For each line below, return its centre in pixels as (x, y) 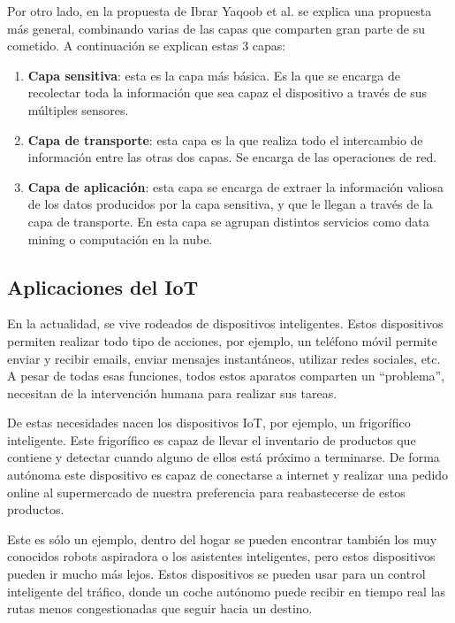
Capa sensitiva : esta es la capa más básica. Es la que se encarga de (214, 75)
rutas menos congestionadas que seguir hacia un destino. (160, 608)
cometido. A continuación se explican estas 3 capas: (147, 46)
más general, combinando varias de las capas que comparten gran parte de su (216, 28)
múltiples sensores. (78, 109)
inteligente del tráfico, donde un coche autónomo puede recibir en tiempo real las (227, 591)
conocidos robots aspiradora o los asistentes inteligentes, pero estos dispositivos (221, 556)
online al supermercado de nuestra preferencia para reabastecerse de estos (206, 492)
